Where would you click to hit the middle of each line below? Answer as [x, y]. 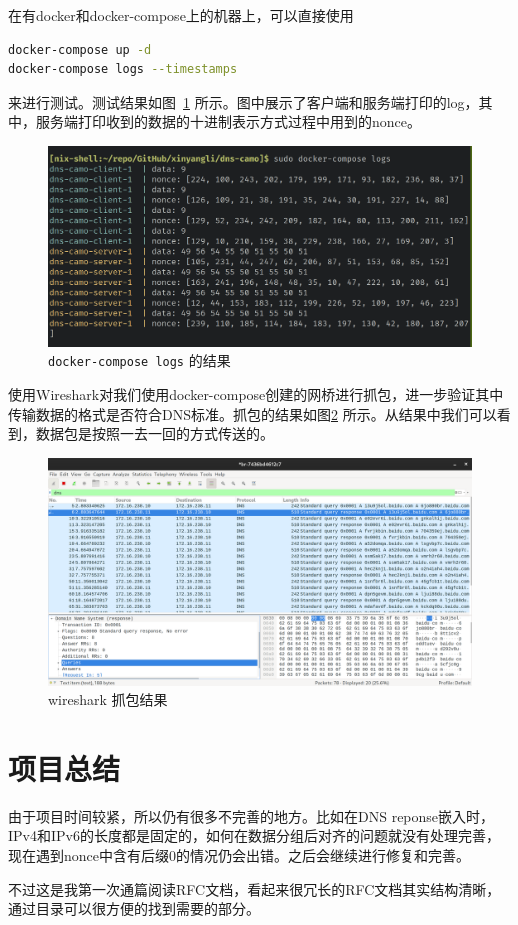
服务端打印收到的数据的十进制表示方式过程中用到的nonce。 [228, 121]
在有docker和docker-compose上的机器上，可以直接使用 [181, 15]
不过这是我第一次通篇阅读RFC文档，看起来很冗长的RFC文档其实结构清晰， [254, 888]
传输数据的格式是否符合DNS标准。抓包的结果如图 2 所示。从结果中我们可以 [252, 413]
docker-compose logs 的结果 [139, 360]
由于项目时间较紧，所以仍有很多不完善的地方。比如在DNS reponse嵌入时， [251, 815]
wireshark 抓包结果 [108, 699]
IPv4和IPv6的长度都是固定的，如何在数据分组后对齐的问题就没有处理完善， [254, 835]
